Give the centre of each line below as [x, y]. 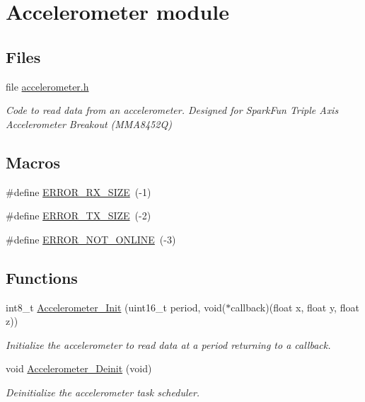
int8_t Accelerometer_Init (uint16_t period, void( [116, 307]
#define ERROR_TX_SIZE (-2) [79, 216]
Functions [42, 277]
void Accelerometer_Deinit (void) [79, 368]
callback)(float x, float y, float [295, 307]
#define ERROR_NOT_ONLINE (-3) [91, 239]
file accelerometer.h [47, 86]
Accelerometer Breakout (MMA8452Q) [89, 124]
